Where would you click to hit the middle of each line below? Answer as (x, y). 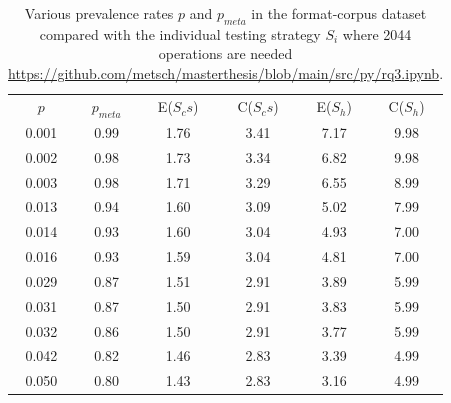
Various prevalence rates (99, 13)
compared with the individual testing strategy (180, 33)
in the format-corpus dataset (339, 13)
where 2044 (377, 33)
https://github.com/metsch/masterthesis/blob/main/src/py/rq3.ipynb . (226, 72)
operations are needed (225, 53)
